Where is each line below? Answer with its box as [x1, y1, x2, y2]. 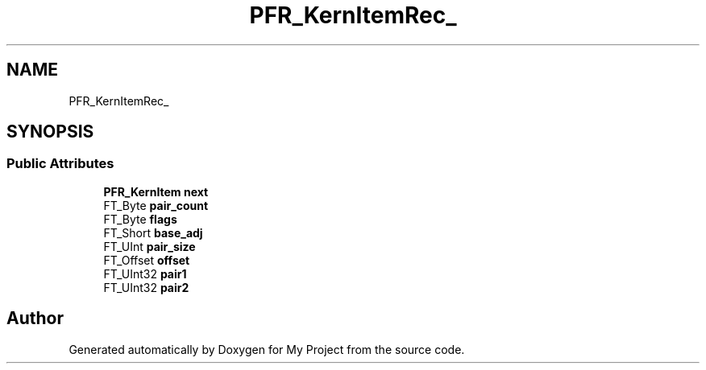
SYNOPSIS [6, 121, 94, 142]
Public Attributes [6, 155, 114, 172]
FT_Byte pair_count [103, 198, 209, 212]
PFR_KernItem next [103, 184, 209, 199]
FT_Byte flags [103, 212, 177, 226]
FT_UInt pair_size [103, 239, 196, 253]
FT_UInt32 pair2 [103, 280, 189, 294]
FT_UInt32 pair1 [103, 266, 187, 281]
